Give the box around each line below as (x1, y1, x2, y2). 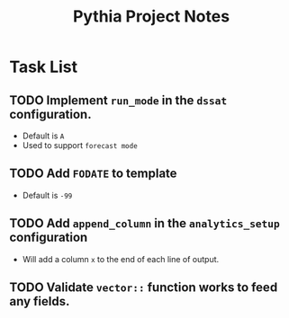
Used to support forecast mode (22, 140, 138, 150)
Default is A (22, 130, 65, 141)
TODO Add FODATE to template (9, 166, 177, 181)
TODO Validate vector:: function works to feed (9, 280, 278, 296)
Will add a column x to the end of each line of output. (22, 253, 220, 264)
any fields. (9, 294, 70, 309)
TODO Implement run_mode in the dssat (9, 93, 228, 108)
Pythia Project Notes (72, 6, 230, 27)
